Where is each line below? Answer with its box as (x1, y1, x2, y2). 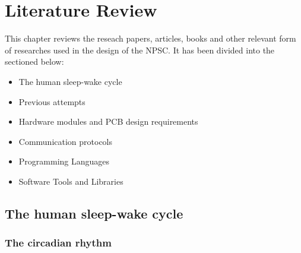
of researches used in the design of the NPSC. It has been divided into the (5, 43, 275, 56)
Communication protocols (18, 135, 113, 147)
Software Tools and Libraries (18, 175, 123, 187)
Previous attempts (18, 95, 85, 107)
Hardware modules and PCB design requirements (18, 115, 198, 128)
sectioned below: (5, 55, 64, 68)
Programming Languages (18, 155, 110, 167)
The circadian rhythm (5, 235, 112, 250)
